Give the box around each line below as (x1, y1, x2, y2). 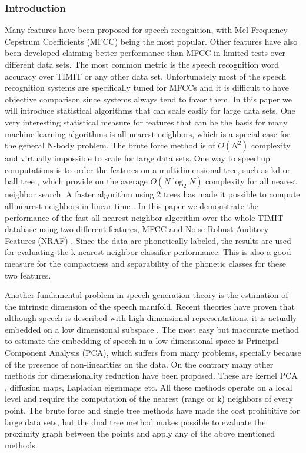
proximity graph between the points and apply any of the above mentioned (5, 427, 275, 439)
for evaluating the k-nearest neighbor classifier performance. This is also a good (5, 246, 291, 258)
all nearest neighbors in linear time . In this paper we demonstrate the (5, 199, 259, 211)
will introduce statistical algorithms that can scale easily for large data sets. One (5, 104, 295, 117)
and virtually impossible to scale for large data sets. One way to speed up (5, 152, 270, 164)
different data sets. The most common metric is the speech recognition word (5, 58, 279, 70)
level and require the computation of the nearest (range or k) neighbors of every (5, 392, 294, 405)
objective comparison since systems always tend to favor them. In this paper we (5, 92, 292, 105)
